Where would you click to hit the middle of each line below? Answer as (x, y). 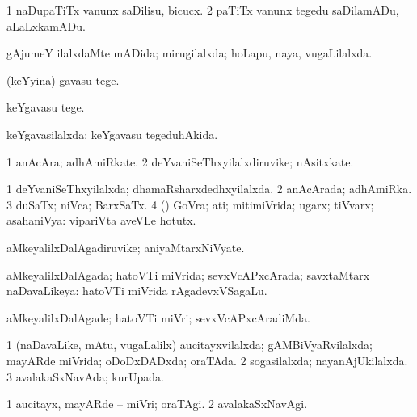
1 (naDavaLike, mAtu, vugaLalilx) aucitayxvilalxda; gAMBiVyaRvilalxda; (190, 345)
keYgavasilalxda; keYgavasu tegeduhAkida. (112, 134)
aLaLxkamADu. (46, 25)
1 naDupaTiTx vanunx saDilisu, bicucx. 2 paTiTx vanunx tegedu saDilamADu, (203, 10)
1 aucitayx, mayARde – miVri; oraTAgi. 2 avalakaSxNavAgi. (157, 404)
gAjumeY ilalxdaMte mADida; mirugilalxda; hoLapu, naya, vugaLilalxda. (190, 53)
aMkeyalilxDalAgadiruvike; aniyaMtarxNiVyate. (126, 247)
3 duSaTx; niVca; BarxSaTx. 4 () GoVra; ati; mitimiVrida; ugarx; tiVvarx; (190, 204)
